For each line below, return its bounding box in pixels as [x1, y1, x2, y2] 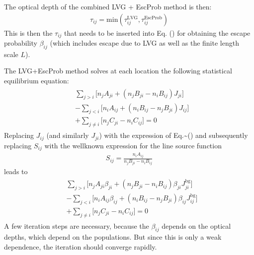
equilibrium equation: [4, 75, 69, 86]
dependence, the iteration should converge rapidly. [4, 242, 157, 252]
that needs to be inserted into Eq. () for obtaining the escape [64, 27, 251, 38]
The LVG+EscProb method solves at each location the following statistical [4, 65, 232, 76]
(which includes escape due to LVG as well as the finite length [50, 38, 239, 48]
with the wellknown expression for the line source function [44, 140, 222, 150]
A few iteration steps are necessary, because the [4, 220, 149, 231]
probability [4, 38, 37, 48]
